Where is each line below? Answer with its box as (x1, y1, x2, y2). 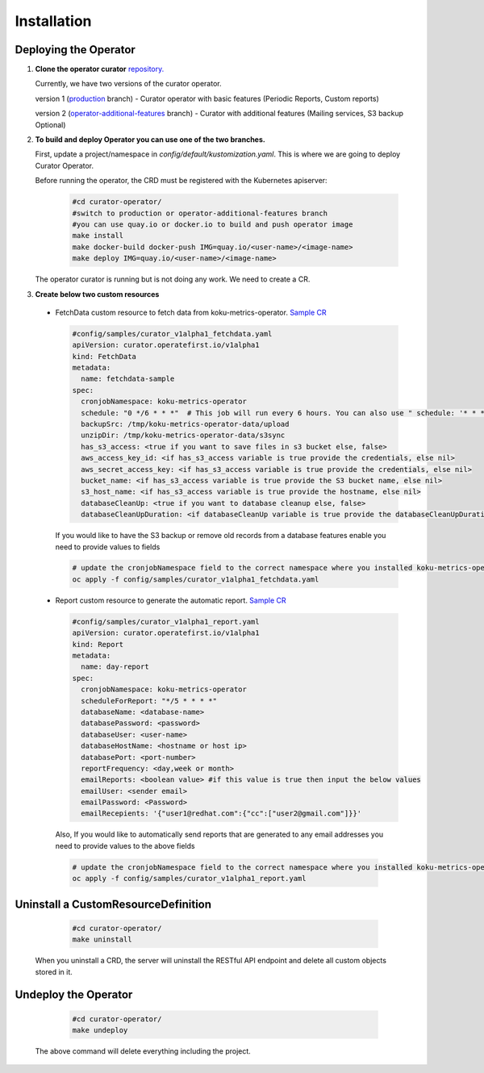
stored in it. (35, 967, 73, 976)
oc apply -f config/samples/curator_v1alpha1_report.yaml (72, 874, 307, 883)
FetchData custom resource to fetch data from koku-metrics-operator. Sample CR (55, 307, 327, 317)
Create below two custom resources (35, 289, 160, 299)
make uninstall (72, 935, 132, 944)
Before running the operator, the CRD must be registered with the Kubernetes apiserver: (35, 176, 328, 186)
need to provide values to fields (55, 541, 161, 552)
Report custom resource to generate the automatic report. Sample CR (55, 595, 286, 605)
